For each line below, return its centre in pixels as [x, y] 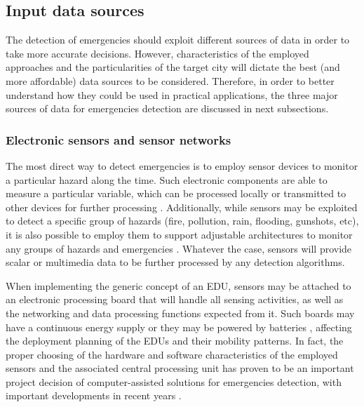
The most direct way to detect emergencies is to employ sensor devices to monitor [182, 165]
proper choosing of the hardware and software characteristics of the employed [172, 354]
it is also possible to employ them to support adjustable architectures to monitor [179, 234]
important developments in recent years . [94, 395]
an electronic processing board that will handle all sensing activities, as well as [175, 299]
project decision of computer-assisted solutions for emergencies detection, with [174, 381]
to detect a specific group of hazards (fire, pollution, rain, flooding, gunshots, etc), [182, 221]
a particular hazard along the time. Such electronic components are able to [167, 179]
